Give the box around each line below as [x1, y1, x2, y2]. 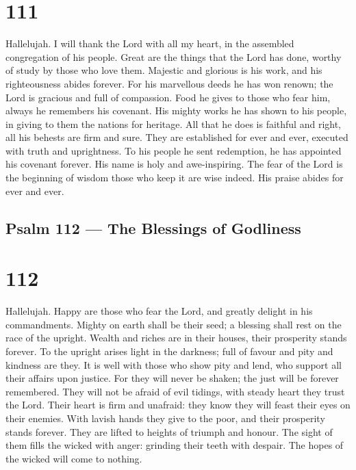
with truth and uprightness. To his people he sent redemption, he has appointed [5, 143, 342, 157]
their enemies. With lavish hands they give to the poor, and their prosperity [5, 410, 325, 425]
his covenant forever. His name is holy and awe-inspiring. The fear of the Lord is [5, 157, 343, 171]
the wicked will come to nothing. [5, 451, 142, 465]
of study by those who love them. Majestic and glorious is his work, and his [5, 63, 322, 77]
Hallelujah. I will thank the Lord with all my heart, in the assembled [5, 36, 294, 51]
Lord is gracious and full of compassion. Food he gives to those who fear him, [5, 90, 331, 104]
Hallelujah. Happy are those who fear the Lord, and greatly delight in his [5, 304, 313, 318]
